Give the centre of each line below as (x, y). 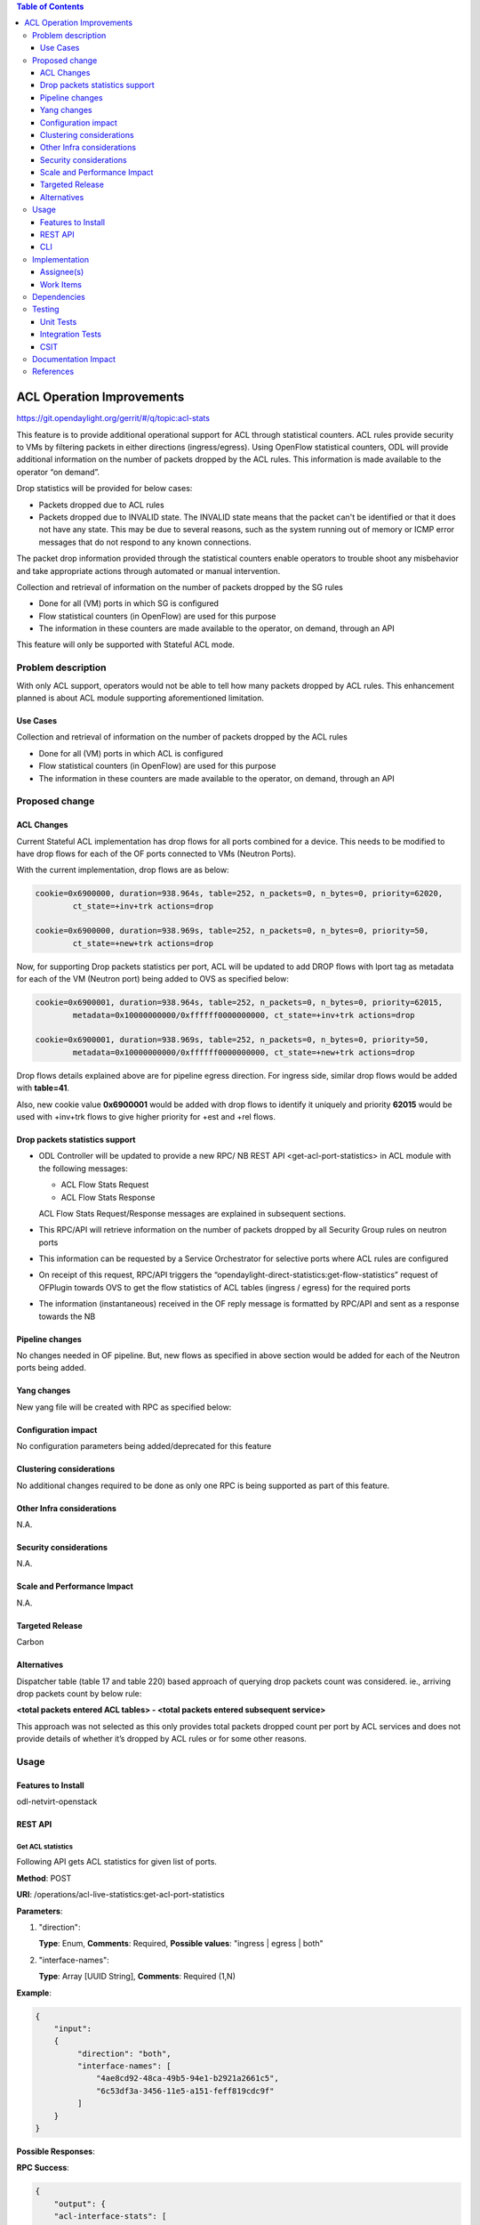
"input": (73, 2028)
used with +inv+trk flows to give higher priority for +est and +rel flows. (146, 1116)
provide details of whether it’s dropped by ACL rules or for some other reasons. (161, 1739)
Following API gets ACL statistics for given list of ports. (117, 1862)
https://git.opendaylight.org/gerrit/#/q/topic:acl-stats (113, 418)
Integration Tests (71, 335)
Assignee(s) (62, 272)
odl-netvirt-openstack (57, 1801)
